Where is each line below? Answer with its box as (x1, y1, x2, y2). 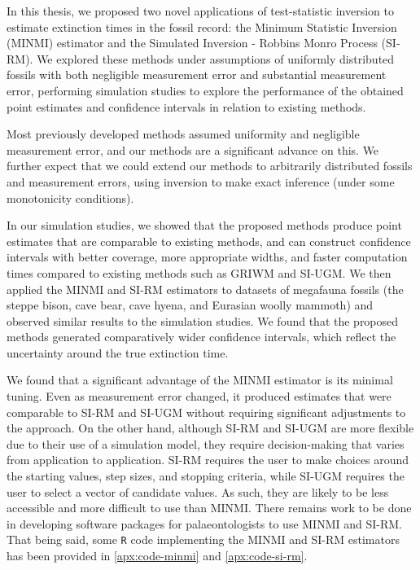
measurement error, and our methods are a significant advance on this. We (7, 141, 379, 158)
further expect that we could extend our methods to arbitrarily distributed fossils (7, 157, 413, 174)
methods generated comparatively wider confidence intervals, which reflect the (7, 328, 396, 345)
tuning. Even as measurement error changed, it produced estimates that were (7, 388, 392, 405)
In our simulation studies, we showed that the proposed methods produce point (7, 217, 402, 234)
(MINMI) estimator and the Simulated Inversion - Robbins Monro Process (7, 34, 378, 51)
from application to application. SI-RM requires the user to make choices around (7, 451, 409, 468)
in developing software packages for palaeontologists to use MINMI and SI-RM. (7, 515, 402, 532)
